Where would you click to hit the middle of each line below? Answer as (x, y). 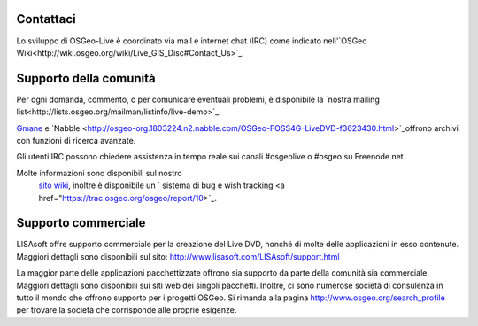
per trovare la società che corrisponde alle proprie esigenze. (127, 310)
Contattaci (46, 19)
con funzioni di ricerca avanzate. (76, 140)
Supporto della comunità (86, 78)
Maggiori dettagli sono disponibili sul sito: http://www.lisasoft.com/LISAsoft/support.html (178, 256)
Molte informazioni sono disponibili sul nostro (99, 173)
